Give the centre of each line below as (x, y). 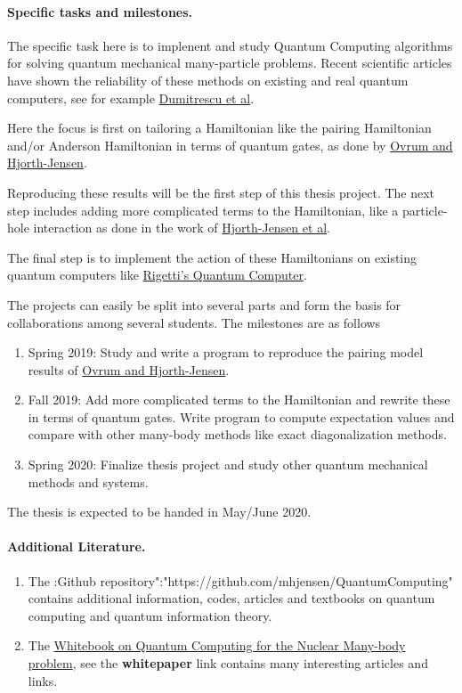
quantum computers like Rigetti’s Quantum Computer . (157, 275)
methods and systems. (88, 481)
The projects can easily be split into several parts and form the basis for (204, 304)
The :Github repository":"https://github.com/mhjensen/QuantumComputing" (240, 580)
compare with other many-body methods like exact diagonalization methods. (237, 434)
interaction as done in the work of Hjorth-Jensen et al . (182, 228)
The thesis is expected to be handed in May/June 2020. (159, 512)
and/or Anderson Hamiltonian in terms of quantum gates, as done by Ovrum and (230, 145)
